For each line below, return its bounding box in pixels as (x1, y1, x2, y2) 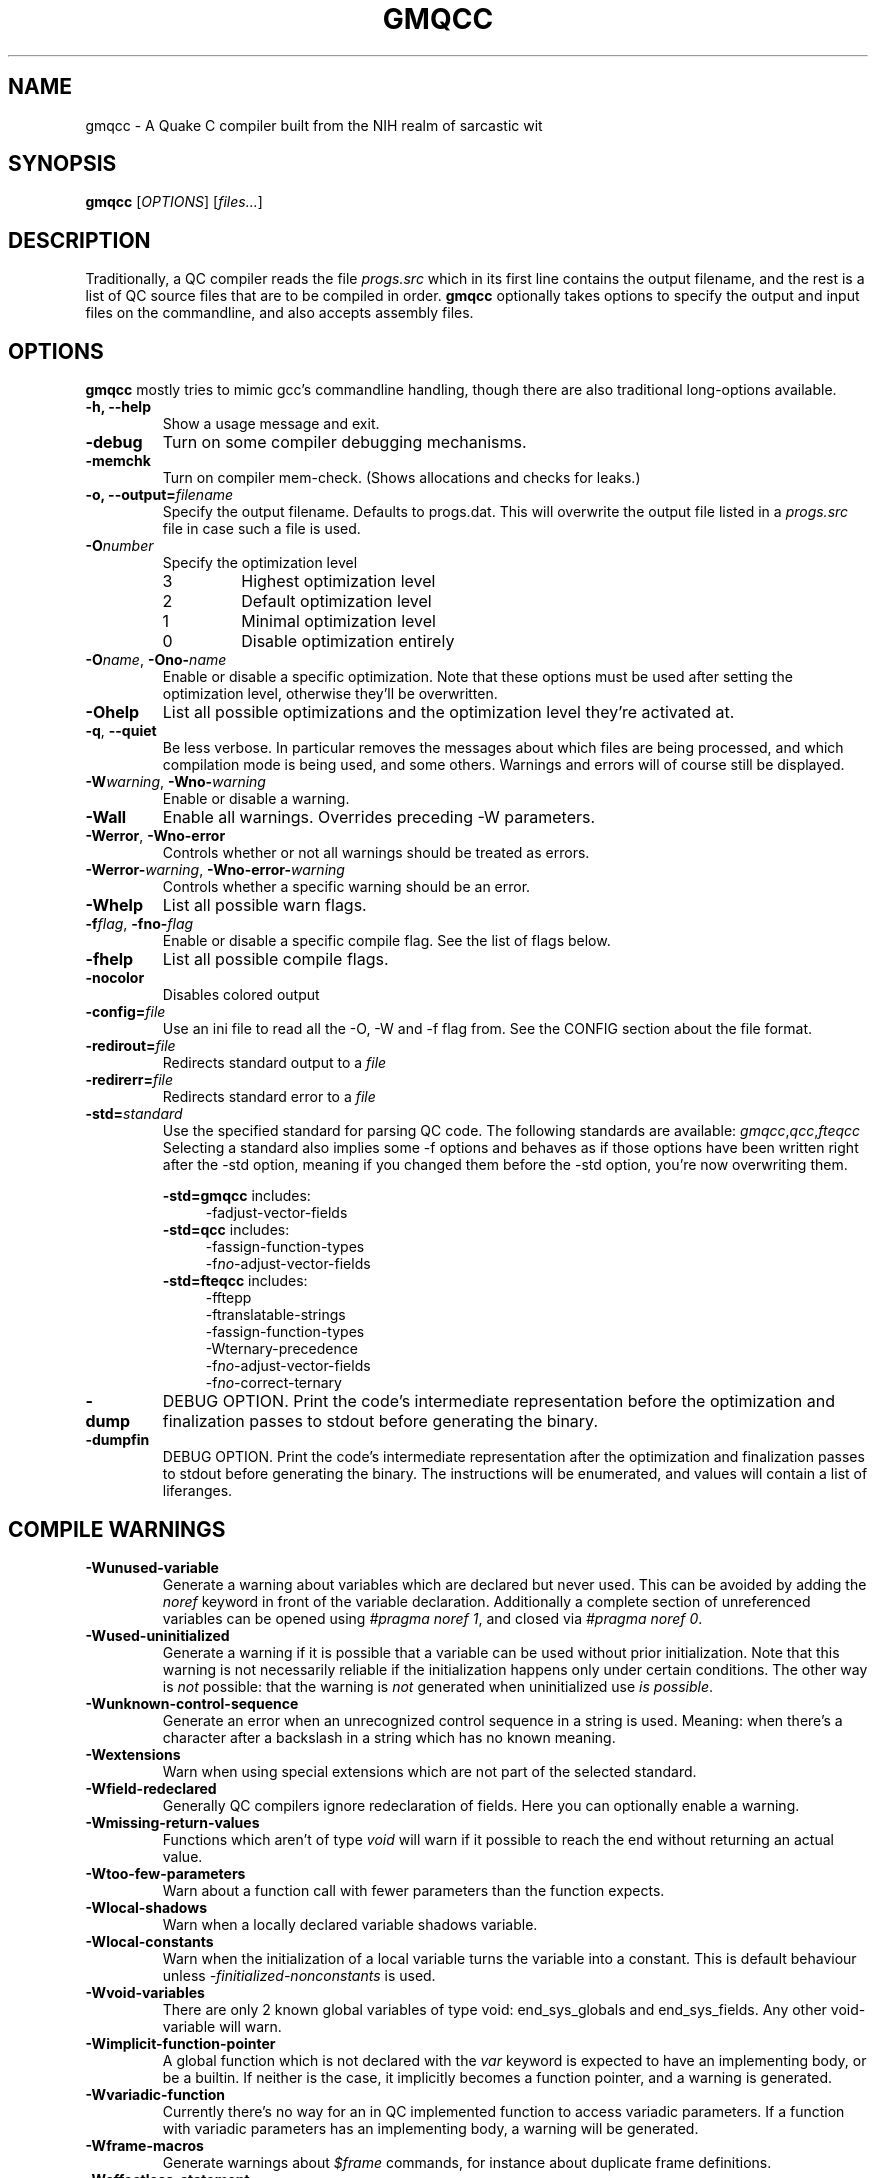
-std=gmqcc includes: (162, 1187, 311, 1205)
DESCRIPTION (8, 227, 151, 253)
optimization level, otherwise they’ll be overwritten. (162, 685, 498, 703)
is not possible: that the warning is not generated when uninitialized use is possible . (162, 1677, 714, 1695)
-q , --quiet (85, 722, 157, 740)
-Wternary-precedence (205, 1340, 358, 1358)
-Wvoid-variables (85, 1983, 205, 2001)
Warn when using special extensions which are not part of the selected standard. (162, 1762, 697, 1780)
